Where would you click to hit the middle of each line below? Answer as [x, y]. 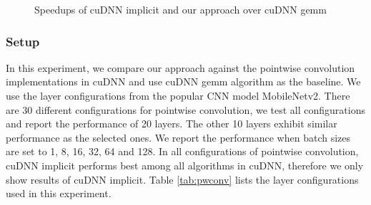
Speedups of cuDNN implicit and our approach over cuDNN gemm [180, 9]
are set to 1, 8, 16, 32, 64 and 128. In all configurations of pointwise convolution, [182, 151]
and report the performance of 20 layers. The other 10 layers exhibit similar [172, 123]
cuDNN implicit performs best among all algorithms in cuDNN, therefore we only [185, 165]
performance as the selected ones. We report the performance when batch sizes [178, 137]
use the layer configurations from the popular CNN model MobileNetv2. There [178, 95]
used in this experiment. [59, 193]
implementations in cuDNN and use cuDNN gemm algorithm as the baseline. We [183, 82]
